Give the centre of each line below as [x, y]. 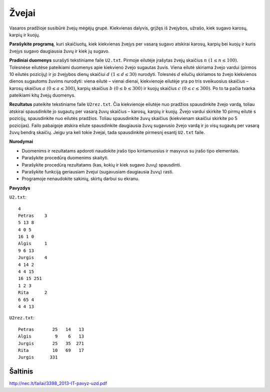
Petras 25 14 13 [51, 329]
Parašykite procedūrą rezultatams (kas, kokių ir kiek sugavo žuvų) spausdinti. [101, 164]
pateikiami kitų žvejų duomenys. [42, 95]
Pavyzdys [20, 188]
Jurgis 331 [38, 357]
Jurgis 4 [33, 258]
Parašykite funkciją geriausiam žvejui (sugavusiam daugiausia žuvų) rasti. [97, 171]
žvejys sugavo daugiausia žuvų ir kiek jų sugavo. [59, 51]
